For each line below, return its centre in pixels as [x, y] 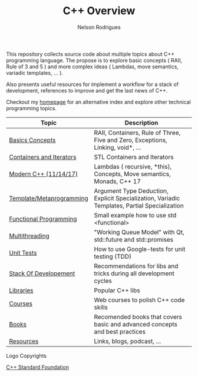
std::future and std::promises [134, 239]
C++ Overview [99, 11]
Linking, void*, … [118, 147]
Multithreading [29, 236]
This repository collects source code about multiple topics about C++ [90, 54]
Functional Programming [43, 219]
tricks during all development [134, 273]
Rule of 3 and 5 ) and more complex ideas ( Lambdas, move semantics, [92, 67]
